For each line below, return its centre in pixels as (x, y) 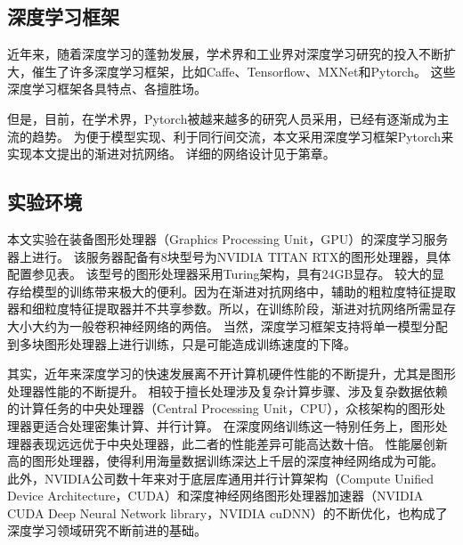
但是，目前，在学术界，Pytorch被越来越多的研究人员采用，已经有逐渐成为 (222, 118)
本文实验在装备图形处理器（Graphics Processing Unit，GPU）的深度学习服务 (228, 238)
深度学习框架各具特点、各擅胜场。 (107, 89)
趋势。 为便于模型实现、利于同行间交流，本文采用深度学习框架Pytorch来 (243, 136)
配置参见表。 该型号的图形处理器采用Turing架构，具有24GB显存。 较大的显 (226, 274)
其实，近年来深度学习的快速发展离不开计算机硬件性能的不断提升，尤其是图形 (231, 374)
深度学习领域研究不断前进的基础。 (107, 530)
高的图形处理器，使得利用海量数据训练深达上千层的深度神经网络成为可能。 (225, 461)
